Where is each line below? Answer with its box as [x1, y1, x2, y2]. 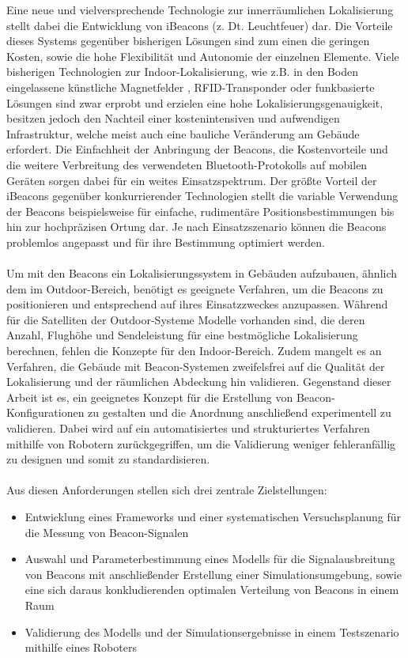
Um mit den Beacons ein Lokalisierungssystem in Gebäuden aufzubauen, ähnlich [6, 265, 398, 282]
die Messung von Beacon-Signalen [25, 524, 189, 540]
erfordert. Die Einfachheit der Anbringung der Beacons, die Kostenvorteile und [6, 141, 388, 157]
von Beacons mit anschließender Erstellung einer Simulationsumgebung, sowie [25, 565, 402, 582]
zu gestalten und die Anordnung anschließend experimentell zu [88, 404, 391, 421]
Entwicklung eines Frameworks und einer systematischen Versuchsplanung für [25, 509, 401, 524]
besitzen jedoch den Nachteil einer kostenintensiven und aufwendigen [6, 110, 340, 127]
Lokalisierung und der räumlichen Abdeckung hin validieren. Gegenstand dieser [6, 373, 391, 390]
